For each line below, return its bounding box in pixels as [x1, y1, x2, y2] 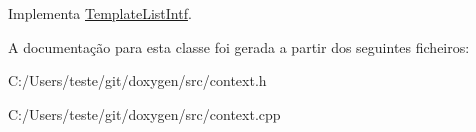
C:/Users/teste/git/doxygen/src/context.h [8, 70, 267, 91]
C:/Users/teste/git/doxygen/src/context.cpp [8, 103, 281, 124]
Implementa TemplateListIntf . [8, 3, 192, 23]
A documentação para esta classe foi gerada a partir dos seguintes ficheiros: [8, 36, 470, 57]
